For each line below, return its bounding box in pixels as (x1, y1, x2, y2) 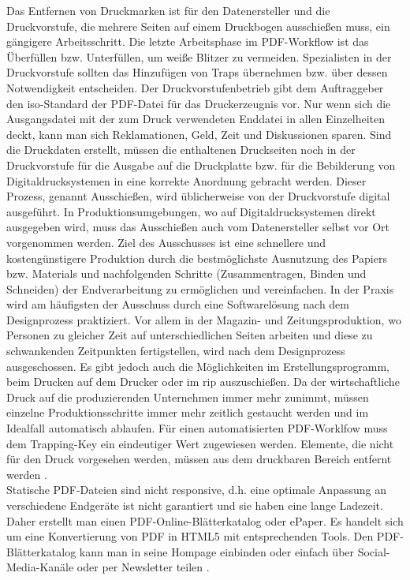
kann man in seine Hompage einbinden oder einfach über (79, 543, 355, 559)
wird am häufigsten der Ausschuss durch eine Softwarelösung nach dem (6, 296, 349, 312)
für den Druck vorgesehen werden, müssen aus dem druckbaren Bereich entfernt (6, 451, 392, 467)
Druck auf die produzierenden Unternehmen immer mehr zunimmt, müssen (6, 388, 369, 405)
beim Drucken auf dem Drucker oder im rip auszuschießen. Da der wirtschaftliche (6, 373, 400, 390)
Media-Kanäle (6, 559, 74, 575)
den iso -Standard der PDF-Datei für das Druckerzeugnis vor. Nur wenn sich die (6, 95, 391, 111)
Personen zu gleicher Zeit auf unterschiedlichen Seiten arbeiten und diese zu (6, 327, 373, 343)
